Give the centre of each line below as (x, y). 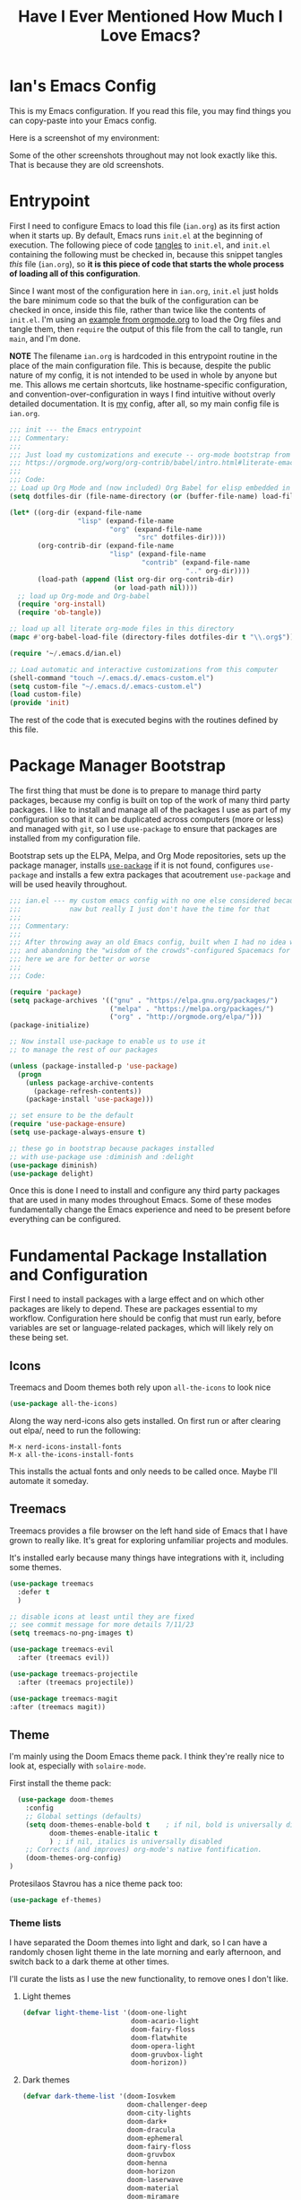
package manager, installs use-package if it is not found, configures (133, 865)
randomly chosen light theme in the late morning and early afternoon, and (146, 1952)
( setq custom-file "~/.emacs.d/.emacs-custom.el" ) (106, 686)
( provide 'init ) (39, 703)
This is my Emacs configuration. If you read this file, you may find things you (150, 110)
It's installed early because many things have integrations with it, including (147, 1558)
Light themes (47, 1996)
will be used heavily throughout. (69, 885)
